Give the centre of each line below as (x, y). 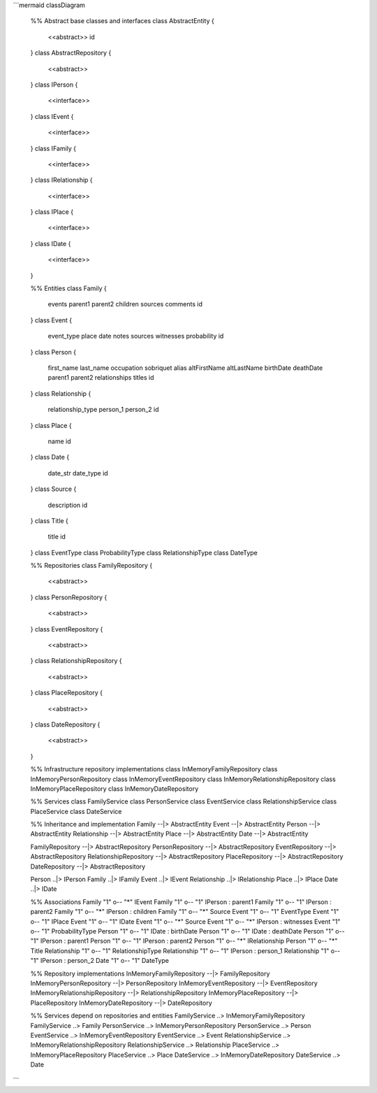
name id (59, 441)
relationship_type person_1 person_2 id (103, 410)
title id (57, 537)
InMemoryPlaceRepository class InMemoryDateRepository (114, 788)
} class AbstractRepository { (71, 53)
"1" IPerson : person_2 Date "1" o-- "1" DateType (99, 961)
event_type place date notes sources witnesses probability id (136, 336)
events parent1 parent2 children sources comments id (125, 304)
